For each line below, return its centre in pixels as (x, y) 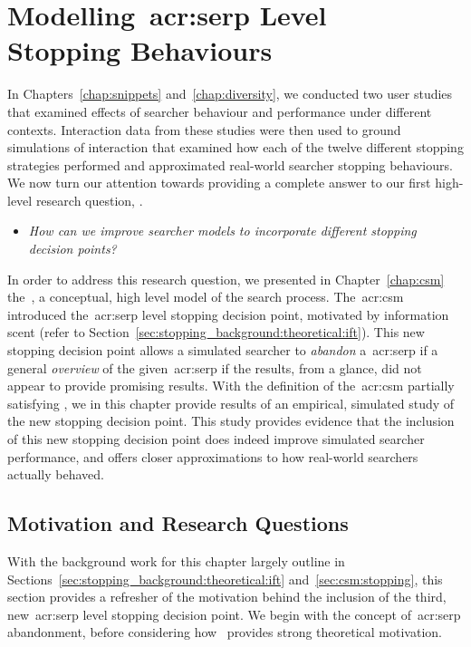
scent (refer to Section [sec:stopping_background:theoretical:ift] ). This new (216, 332)
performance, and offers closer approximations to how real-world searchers (213, 456)
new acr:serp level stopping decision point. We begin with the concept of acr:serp (234, 614)
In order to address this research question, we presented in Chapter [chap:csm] (226, 279)
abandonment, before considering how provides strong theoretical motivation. (225, 632)
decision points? (72, 249)
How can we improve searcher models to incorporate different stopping (222, 231)
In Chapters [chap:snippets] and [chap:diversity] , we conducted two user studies (230, 94)
